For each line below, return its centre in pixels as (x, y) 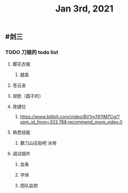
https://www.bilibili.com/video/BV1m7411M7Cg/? (70, 117)
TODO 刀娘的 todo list (32, 52)
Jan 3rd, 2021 (84, 9)
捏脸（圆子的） (28, 96)
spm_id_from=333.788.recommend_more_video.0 (71, 122)
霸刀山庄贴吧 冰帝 (38, 143)
